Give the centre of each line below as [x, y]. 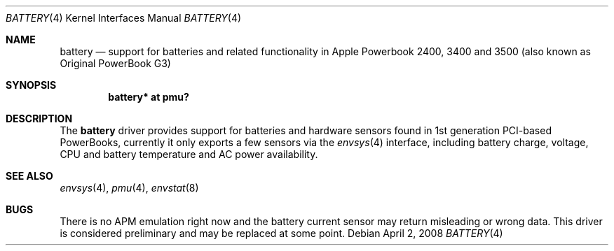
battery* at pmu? [149, 97]
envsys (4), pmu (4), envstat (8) [129, 188]
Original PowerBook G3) [115, 63]
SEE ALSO [29, 176]
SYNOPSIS [31, 85]
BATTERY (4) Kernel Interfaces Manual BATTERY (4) [124, 18]
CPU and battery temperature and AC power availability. [189, 154]
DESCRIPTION [39, 119]
